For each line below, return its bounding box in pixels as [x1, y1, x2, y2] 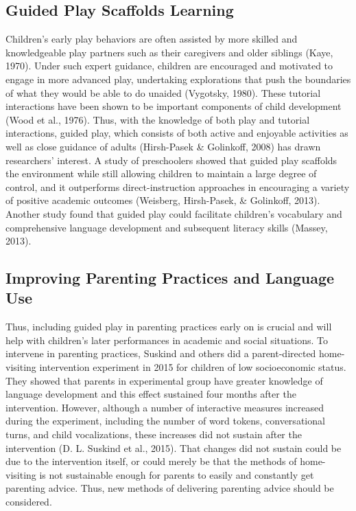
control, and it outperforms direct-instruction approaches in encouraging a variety [5, 179, 350, 194]
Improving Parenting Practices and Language [5, 267, 335, 288]
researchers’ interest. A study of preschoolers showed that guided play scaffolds [5, 152, 337, 167]
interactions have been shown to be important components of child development [5, 99, 342, 113]
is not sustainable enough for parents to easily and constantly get [39, 467, 314, 481]
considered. [5, 495, 52, 509]
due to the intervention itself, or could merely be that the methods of [5, 454, 297, 468]
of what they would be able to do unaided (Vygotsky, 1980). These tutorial [5, 85, 321, 100]
